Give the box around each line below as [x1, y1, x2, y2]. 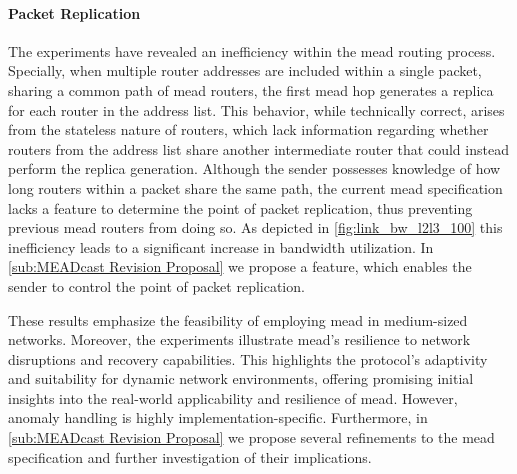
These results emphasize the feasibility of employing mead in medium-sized [8, 309, 468, 330]
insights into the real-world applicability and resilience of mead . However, [8, 387, 458, 408]
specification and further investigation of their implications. [8, 446, 372, 467]
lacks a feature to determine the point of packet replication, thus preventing [8, 197, 473, 218]
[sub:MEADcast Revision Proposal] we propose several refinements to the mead [8, 427, 495, 448]
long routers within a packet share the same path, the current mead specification [8, 177, 503, 198]
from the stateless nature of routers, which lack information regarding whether [8, 119, 489, 140]
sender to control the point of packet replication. [8, 275, 305, 296]
